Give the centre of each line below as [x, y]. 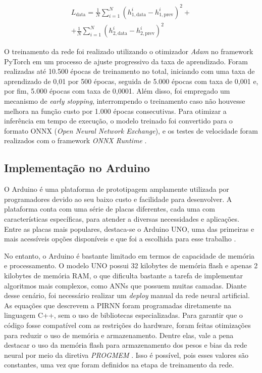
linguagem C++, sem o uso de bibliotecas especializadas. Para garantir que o [123, 315]
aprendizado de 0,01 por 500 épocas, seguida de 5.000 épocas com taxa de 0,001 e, [131, 81]
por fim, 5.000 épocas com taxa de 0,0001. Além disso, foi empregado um [117, 91]
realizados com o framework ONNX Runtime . [75, 140]
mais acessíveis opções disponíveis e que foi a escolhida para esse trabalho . [120, 239]
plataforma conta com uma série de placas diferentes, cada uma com [110, 209]
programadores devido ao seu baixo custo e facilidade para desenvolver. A [118, 199]
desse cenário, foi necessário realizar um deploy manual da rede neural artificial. [127, 295]
